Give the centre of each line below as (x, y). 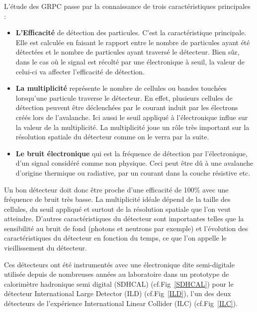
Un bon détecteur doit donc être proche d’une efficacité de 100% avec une (116, 189)
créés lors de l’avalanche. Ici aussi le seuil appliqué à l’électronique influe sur (132, 117)
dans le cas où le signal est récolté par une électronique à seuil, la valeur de (130, 61)
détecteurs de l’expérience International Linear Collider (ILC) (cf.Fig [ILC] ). (121, 303)
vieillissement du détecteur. (45, 248)
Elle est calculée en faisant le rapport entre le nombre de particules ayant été (133, 42)
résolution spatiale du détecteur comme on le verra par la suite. (112, 137)
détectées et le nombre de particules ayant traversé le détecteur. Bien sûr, (128, 52)
